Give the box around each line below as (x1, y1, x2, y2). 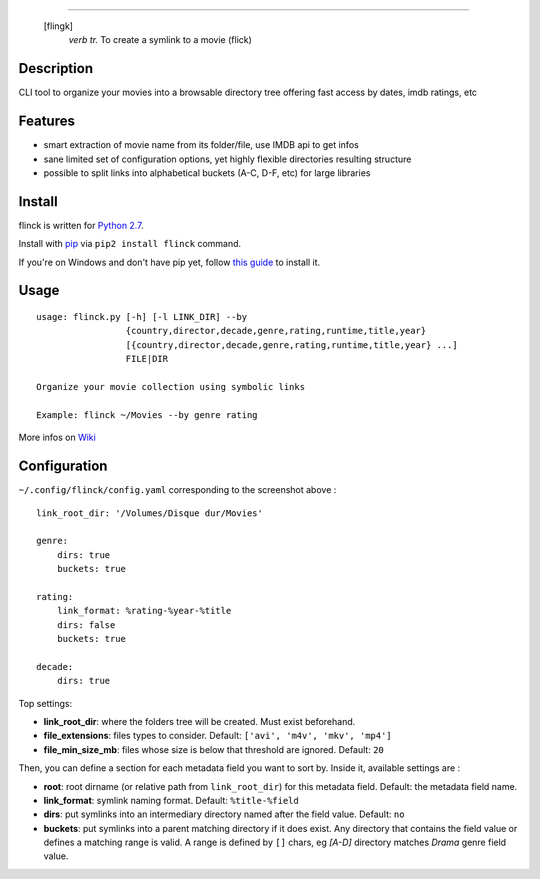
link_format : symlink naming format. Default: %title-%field (43, 794, 299, 806)
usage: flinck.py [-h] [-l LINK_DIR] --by (36, 311, 248, 323)
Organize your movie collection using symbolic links (36, 381, 305, 393)
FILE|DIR (125, 353, 169, 365)
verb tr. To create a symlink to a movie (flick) (68, 34, 252, 46)
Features (18, 113, 75, 130)
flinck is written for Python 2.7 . (18, 219, 144, 231)
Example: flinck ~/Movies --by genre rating (36, 409, 259, 420)
